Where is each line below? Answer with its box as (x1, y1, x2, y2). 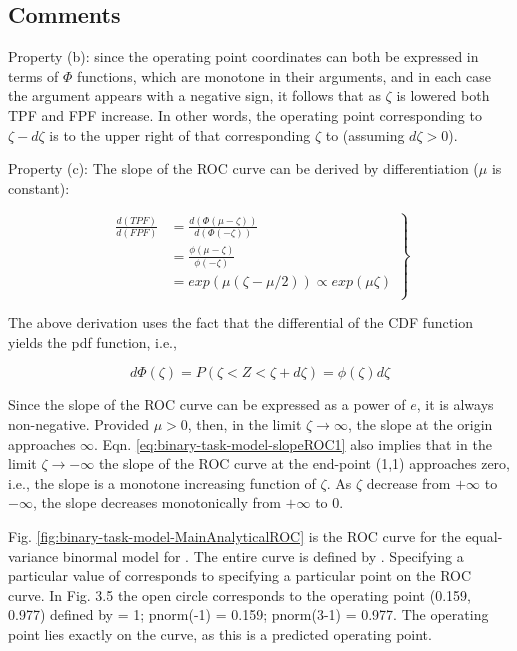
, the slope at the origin (347, 414, 493, 434)
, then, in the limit (187, 414, 302, 434)
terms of (8, 65, 59, 86)
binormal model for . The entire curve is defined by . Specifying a (62, 545, 464, 566)
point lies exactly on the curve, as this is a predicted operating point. (8, 623, 432, 644)
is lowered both (396, 85, 490, 106)
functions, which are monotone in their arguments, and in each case (76, 65, 492, 86)
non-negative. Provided (8, 414, 150, 434)
